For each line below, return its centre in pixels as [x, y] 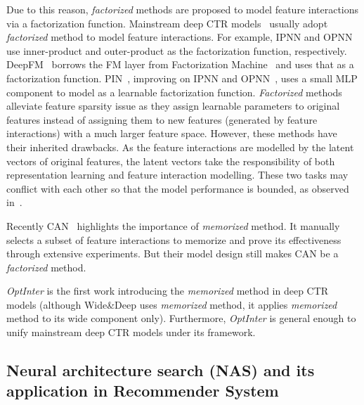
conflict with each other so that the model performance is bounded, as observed [178, 188]
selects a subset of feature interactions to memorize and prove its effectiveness [174, 239]
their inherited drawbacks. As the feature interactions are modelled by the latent [180, 147]
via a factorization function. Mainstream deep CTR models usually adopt [167, 23]
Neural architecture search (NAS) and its [161, 370]
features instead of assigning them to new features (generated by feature [162, 119]
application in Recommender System [143, 391]
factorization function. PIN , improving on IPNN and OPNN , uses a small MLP [182, 78]
